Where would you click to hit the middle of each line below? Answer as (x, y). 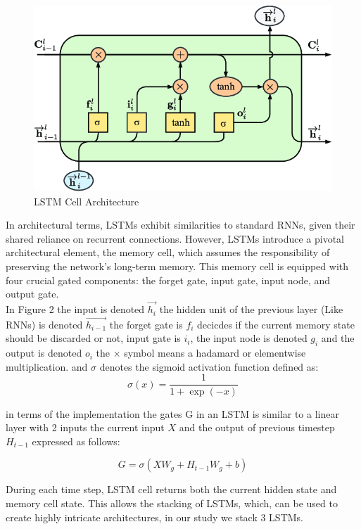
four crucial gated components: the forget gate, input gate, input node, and (168, 280)
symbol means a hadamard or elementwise (215, 353)
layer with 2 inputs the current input (85, 427)
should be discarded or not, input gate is (93, 338)
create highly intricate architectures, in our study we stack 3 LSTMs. (155, 517)
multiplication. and (47, 366)
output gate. (32, 294)
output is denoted (44, 353)
